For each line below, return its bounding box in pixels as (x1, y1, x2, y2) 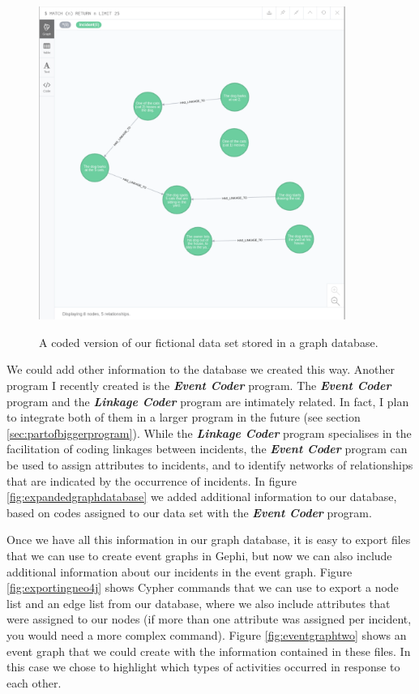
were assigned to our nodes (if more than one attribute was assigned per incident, (6, 610, 412, 628)
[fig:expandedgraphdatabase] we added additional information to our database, (6, 488, 397, 505)
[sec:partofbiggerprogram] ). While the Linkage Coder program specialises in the (6, 424, 412, 441)
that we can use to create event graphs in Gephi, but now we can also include (6, 546, 392, 563)
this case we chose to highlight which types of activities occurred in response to (6, 658, 400, 675)
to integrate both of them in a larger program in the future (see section (6, 409, 361, 426)
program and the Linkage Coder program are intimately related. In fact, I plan (6, 392, 409, 409)
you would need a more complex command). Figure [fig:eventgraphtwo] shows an (6, 626, 407, 643)
